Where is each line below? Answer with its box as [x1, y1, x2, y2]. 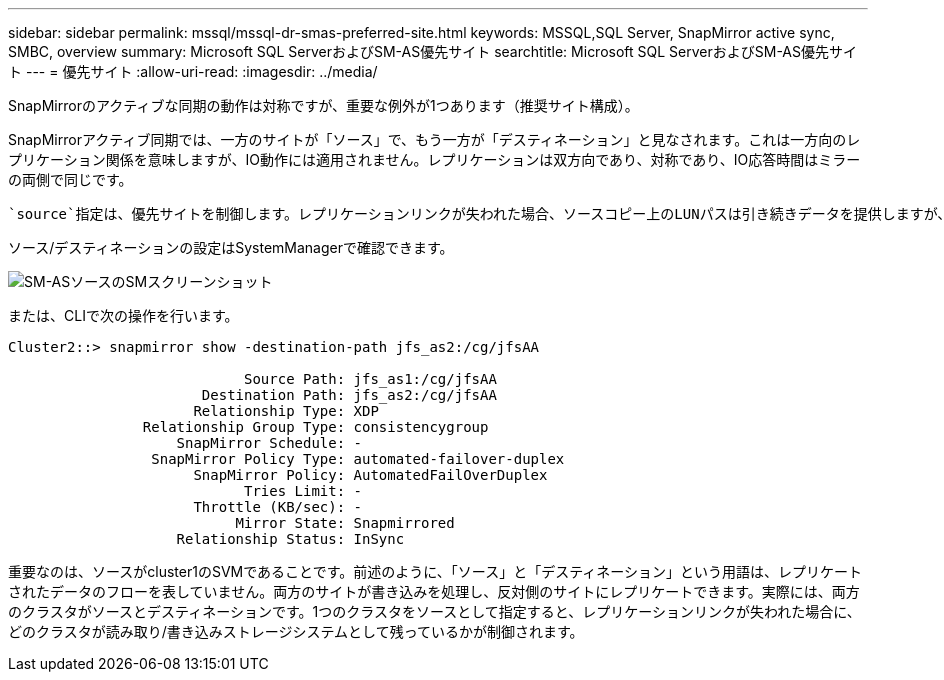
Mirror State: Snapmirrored [235, 515, 455, 531]
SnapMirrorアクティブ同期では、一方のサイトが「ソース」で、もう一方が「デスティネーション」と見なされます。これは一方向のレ [8, 131, 861, 148]
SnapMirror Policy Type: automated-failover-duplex [151, 451, 565, 467]
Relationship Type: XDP [193, 403, 379, 419]
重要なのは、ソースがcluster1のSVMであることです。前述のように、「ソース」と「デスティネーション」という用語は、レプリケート [8, 563, 863, 580]
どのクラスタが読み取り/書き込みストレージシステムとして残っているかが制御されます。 [8, 623, 584, 640]
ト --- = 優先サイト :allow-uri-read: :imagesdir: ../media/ [8, 63, 378, 80]
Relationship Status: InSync [176, 531, 405, 547]
